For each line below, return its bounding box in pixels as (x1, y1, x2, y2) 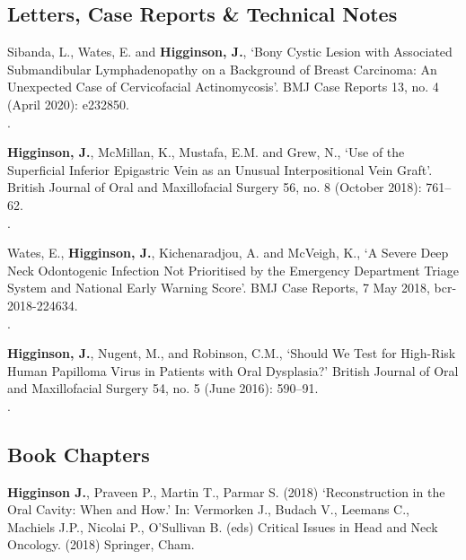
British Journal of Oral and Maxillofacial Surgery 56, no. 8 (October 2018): (7, 178, 422, 197)
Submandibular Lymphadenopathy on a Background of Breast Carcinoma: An (7, 59, 437, 78)
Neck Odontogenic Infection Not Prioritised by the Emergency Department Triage (7, 260, 459, 279)
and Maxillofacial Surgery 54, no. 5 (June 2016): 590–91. (7, 379, 319, 398)
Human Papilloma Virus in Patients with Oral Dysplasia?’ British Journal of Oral (7, 361, 459, 380)
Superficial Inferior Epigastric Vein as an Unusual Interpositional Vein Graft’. (7, 160, 433, 179)
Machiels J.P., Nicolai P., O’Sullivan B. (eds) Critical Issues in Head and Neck (7, 517, 438, 536)
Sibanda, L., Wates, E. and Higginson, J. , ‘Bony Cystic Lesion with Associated (7, 42, 453, 61)
